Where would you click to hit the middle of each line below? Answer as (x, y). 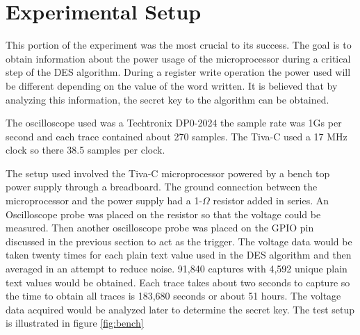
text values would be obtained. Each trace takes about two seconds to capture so (178, 282)
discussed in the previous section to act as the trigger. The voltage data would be (179, 241)
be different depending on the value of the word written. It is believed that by (172, 85)
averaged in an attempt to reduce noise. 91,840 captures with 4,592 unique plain (177, 269)
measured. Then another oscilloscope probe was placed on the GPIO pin (160, 228)
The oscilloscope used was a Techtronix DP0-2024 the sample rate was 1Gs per (174, 123)
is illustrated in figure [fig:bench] (75, 323)
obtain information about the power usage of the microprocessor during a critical (178, 58)
